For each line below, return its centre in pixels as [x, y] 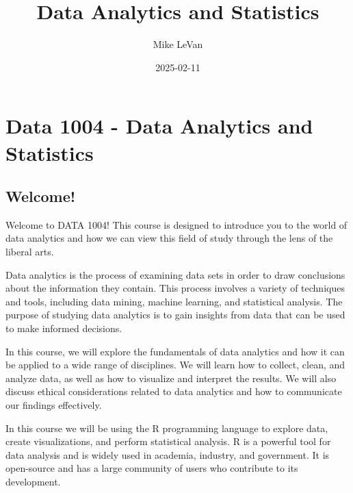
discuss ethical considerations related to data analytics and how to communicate [174, 391]
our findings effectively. [54, 405]
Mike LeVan [178, 44]
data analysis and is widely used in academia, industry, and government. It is [168, 454]
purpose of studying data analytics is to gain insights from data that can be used [175, 315]
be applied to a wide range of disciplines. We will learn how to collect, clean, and [175, 365]
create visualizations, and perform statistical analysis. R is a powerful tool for [168, 441]
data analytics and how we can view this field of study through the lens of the [169, 238]
